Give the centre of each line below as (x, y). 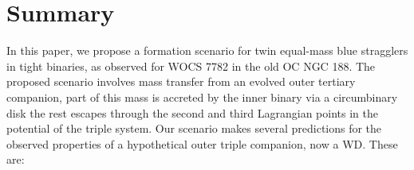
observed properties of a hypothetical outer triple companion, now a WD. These (202, 143)
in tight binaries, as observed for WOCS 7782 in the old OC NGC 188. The (191, 66)
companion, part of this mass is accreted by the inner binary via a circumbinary (202, 97)
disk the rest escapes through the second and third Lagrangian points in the (192, 112)
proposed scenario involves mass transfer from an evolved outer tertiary (181, 81)
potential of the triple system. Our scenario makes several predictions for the (194, 128)
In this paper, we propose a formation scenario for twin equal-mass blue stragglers (207, 50)
